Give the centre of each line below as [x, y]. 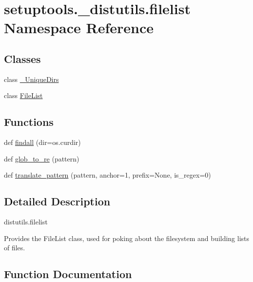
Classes [22, 58]
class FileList [23, 95]
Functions [29, 122]
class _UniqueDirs [31, 79]
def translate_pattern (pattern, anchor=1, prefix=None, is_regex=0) [107, 175]
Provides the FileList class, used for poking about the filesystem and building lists [127, 238]
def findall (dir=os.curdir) [42, 142]
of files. [15, 248]
